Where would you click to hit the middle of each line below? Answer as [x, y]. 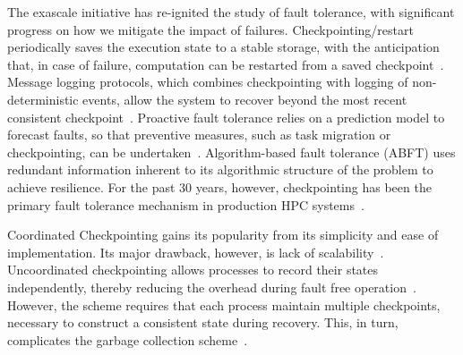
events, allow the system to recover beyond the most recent [245, 99]
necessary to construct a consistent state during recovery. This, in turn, [203, 322]
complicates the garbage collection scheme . [128, 339]
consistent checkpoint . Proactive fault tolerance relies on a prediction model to [226, 117]
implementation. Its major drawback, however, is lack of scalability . [196, 252]
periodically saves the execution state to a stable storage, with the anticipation [223, 47]
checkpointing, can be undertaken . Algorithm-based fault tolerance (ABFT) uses [231, 152]
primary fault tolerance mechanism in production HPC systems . [186, 204]
